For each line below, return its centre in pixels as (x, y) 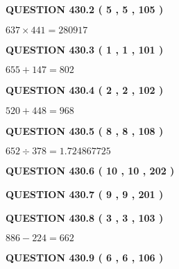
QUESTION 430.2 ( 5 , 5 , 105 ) (85, 9)
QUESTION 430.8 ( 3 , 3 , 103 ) (85, 217)
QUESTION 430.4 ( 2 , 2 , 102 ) (85, 90)
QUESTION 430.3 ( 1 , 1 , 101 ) (85, 49)
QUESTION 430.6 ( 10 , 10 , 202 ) (90, 171)
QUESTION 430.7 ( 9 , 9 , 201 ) (85, 194)
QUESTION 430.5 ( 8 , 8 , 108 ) (85, 130)
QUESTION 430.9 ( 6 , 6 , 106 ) (85, 258)
